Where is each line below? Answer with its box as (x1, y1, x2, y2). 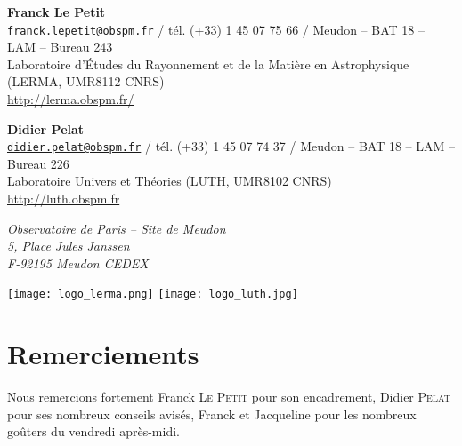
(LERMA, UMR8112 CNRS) (7, 72, 165, 91)
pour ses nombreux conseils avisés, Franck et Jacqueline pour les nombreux (7, 404, 417, 423)
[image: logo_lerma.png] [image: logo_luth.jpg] (7, 288, 298, 301)
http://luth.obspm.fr (7, 189, 120, 208)
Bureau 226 (7, 154, 69, 172)
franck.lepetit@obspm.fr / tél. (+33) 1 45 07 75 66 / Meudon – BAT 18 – (7, 20, 425, 38)
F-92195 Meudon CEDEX (7, 253, 149, 272)
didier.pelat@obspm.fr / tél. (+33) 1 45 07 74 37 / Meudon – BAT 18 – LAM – (7, 137, 456, 155)
